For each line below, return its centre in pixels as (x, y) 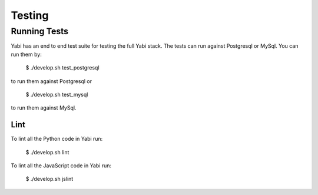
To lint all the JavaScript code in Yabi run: (61, 166)
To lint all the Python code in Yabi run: (57, 139)
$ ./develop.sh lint (47, 152)
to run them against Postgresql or (52, 81)
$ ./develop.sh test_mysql (57, 94)
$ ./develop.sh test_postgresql (62, 68)
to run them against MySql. (44, 108)
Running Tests (40, 31)
